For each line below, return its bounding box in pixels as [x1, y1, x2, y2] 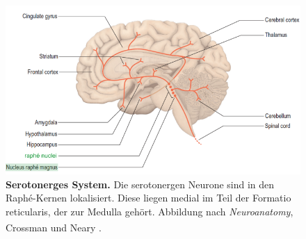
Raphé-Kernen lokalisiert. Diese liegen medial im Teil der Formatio [6, 190, 291, 205]
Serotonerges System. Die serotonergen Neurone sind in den [6, 176, 275, 191]
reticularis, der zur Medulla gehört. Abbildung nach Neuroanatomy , [6, 204, 293, 218]
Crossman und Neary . [6, 220, 102, 235]
